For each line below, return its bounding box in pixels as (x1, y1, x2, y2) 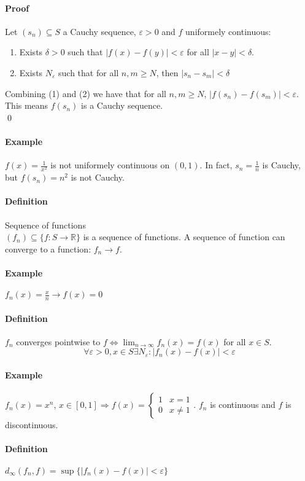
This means (5, 99, 48, 112)
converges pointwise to (16, 335, 101, 348)
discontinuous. (5, 418, 58, 431)
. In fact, (199, 158, 233, 171)
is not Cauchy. (71, 171, 125, 184)
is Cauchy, (262, 158, 301, 171)
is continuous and (210, 398, 276, 411)
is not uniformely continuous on (50, 158, 170, 171)
